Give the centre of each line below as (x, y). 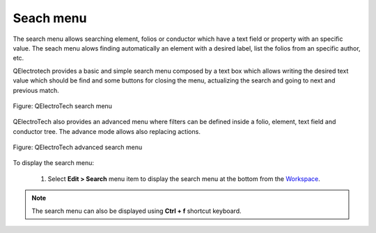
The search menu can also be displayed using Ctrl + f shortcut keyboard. (136, 211)
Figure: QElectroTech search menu (63, 106)
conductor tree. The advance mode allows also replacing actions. (107, 131)
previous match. (36, 90)
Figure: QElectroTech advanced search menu (78, 147)
